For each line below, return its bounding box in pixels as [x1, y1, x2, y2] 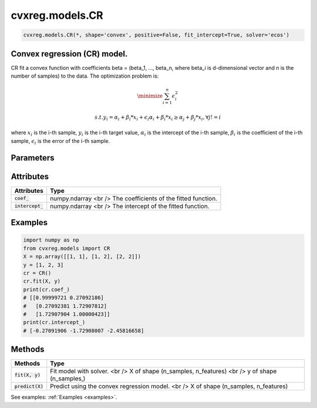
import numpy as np [23, 237, 79, 243]
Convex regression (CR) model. [11, 49, 128, 59]
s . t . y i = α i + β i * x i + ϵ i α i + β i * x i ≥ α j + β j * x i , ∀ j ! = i [94, 113, 221, 122]
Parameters [11, 153, 55, 163]
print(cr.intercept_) [23, 319, 86, 326]
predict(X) [14, 383, 44, 389]
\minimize [137, 93, 163, 99]
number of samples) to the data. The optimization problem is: [11, 72, 159, 79]
